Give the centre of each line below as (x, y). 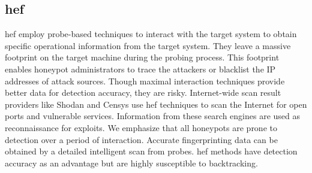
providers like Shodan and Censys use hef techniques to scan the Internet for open (156, 104)
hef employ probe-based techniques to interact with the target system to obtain (151, 34)
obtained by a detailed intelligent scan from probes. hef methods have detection (151, 151)
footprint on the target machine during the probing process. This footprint (142, 57)
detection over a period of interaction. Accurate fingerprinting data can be (141, 139)
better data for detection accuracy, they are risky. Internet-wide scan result (143, 92)
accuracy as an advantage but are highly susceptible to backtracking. (131, 163)
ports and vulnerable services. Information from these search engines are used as (153, 116)
